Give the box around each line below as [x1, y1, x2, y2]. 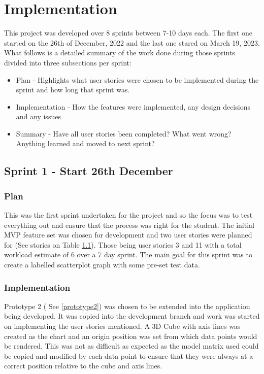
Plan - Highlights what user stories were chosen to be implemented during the [16, 74, 259, 85]
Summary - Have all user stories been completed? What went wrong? [16, 128, 232, 139]
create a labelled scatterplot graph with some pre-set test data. [4, 259, 200, 270]
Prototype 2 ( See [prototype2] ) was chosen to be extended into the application [4, 300, 250, 311]
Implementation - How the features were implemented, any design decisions [16, 101, 250, 112]
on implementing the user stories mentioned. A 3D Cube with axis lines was [4, 321, 241, 331]
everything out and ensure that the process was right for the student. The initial [4, 219, 254, 230]
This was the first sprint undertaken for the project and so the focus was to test [4, 210, 253, 220]
